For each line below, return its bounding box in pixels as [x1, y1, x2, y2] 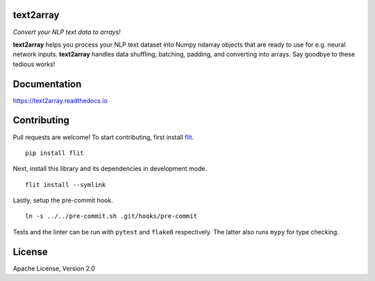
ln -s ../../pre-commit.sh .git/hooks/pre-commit [25, 212, 198, 220]
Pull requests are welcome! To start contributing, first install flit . [12, 133, 194, 141]
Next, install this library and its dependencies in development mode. [12, 164, 208, 173]
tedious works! [12, 60, 56, 68]
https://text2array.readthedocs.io [12, 96, 108, 104]
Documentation [12, 78, 82, 90]
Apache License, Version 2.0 [12, 264, 95, 273]
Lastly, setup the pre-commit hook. [12, 196, 114, 204]
